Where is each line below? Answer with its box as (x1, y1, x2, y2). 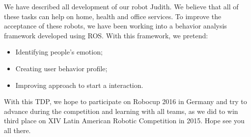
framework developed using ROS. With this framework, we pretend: (4, 30, 208, 40)
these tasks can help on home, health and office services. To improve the (4, 11, 222, 21)
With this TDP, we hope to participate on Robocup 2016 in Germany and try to (4, 96, 247, 107)
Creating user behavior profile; (15, 63, 108, 73)
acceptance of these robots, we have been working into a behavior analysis (4, 21, 227, 31)
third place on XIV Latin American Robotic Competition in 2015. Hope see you (4, 115, 245, 126)
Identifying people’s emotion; (15, 47, 103, 57)
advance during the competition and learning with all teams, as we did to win (4, 106, 238, 116)
